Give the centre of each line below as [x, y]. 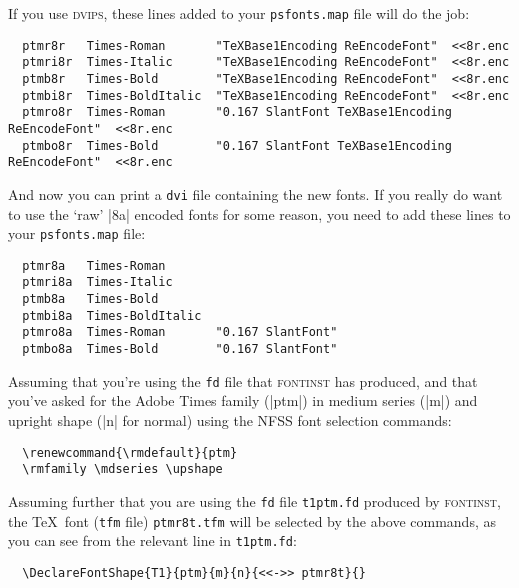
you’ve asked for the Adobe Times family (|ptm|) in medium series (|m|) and [243, 400]
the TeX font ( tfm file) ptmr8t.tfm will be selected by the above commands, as [252, 520]
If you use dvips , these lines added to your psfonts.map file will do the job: [239, 13]
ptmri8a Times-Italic [97, 282]
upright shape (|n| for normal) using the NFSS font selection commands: [230, 420]
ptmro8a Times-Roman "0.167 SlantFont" [180, 332]
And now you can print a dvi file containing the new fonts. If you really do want [255, 193]
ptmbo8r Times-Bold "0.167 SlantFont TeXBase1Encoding [237, 145]
